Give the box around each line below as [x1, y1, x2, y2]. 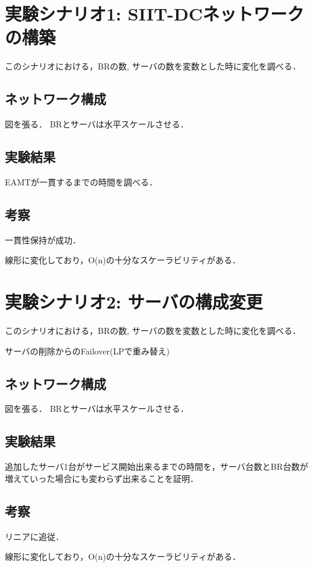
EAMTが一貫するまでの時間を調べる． [5, 175, 157, 188]
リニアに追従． [5, 530, 64, 542]
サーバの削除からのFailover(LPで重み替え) [5, 344, 170, 357]
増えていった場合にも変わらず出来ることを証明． [5, 472, 199, 484]
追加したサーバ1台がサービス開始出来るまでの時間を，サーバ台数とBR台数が [5, 460, 308, 473]
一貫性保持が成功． [5, 233, 81, 246]
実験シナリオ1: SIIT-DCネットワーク [5, 1, 305, 26]
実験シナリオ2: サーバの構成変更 [5, 289, 263, 314]
